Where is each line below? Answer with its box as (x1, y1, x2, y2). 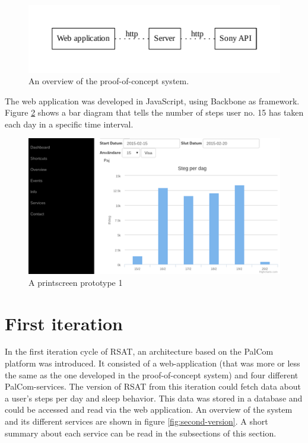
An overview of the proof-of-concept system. (28, 75, 189, 87)
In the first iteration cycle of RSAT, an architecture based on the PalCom (5, 345, 274, 358)
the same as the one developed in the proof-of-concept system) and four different (5, 368, 299, 381)
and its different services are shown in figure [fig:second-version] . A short (5, 415, 268, 427)
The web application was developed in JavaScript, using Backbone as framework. (5, 94, 300, 107)
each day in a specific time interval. (5, 117, 134, 130)
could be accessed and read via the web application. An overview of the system (5, 403, 293, 416)
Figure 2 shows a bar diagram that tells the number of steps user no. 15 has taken (5, 106, 304, 119)
